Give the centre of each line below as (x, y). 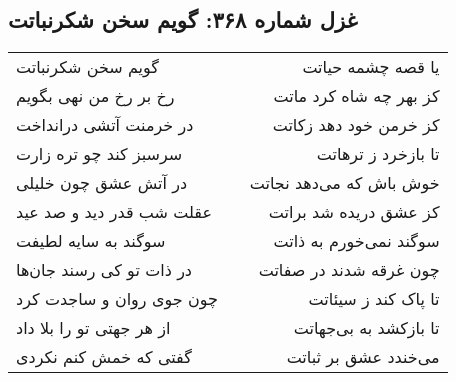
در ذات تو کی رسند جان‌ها (104, 270)
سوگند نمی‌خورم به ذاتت (356, 241)
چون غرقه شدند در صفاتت (349, 270)
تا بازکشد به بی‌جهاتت (366, 328)
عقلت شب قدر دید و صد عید (114, 212)
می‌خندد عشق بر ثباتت (363, 357)
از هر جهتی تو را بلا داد (93, 328)
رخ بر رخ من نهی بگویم (95, 96)
